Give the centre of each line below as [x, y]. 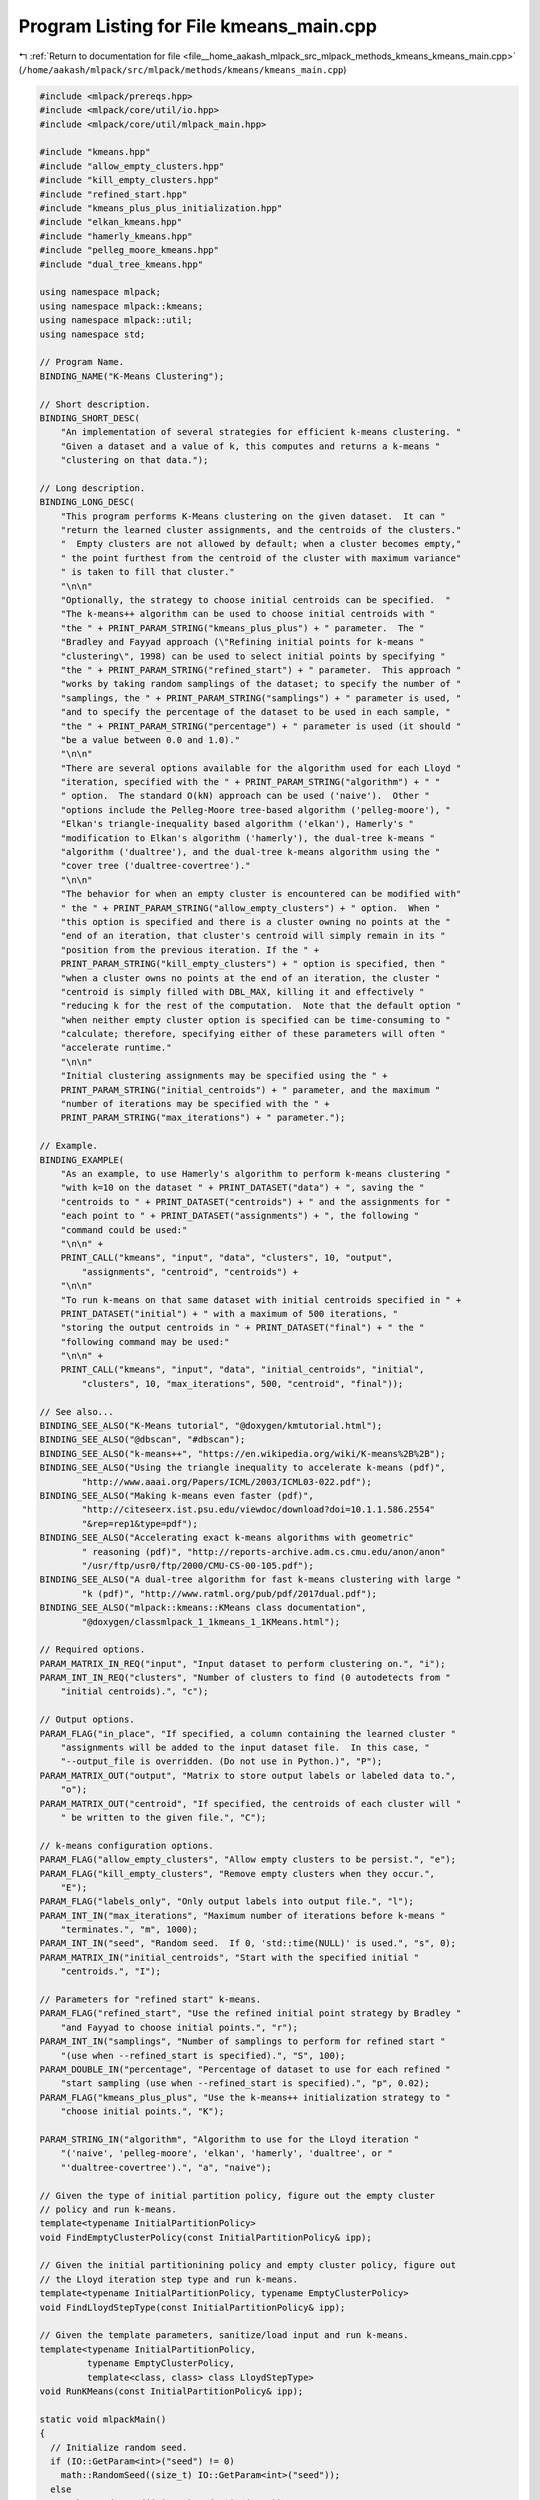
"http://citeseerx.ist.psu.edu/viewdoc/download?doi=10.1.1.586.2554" [258, 1509]
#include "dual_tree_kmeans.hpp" [121, 264]
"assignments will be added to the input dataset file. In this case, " [245, 1748]
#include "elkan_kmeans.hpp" [111, 222]
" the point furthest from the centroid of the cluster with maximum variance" [261, 558]
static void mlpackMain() [103, 2419]
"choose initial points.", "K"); [142, 2111]
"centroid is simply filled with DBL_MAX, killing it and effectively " [242, 991]
